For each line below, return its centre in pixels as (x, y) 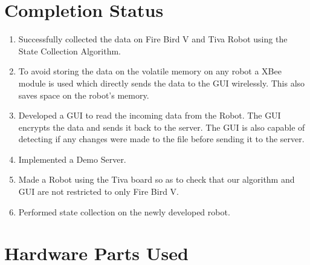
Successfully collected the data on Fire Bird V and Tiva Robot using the (153, 39)
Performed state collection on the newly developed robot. (124, 211)
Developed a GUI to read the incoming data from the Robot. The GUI (150, 115)
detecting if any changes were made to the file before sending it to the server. (161, 139)
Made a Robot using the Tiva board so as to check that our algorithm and (157, 179)
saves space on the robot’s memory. (84, 95)
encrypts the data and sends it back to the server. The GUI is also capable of (162, 127)
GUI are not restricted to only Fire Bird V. (98, 191)
